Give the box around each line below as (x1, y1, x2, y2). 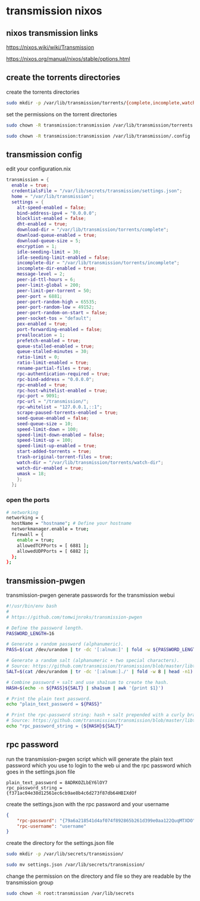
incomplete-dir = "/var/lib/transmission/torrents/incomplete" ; (17, 260, 180, 266)
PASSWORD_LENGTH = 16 (6, 630, 55, 636)
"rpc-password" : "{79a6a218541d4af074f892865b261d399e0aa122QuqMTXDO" (17, 818, 196, 823)
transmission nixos (6, 4, 102, 18)
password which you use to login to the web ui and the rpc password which (6, 761, 192, 769)
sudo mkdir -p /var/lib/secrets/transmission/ (6, 851, 124, 857)
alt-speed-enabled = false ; (17, 205, 86, 210)
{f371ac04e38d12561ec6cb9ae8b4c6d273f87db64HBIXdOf (6, 790, 137, 796)
